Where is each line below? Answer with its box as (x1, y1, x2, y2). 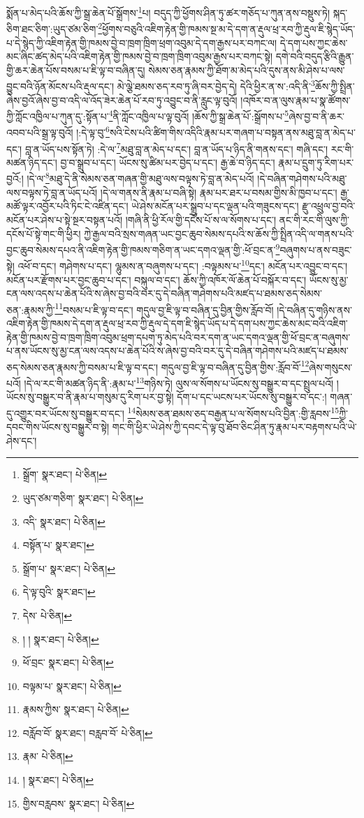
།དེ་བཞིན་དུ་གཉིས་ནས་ (277, 302, 352, 317)
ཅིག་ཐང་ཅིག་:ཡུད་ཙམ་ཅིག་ (6, 21, 99, 36)
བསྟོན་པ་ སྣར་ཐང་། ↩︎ (22, 538, 94, 552)
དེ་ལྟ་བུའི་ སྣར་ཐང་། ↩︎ (22, 584, 96, 599)
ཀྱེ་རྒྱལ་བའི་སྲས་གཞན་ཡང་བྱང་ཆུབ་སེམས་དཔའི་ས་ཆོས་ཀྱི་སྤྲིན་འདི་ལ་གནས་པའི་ (84, 226, 354, 241)
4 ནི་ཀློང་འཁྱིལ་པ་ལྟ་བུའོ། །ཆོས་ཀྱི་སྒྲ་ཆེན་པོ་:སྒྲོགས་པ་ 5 (108, 107, 289, 123)
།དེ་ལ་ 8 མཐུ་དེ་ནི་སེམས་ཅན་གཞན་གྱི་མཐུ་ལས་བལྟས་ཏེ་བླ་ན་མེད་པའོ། (27, 169, 254, 186)
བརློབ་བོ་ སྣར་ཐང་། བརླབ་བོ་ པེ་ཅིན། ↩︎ (22, 725, 153, 740)
